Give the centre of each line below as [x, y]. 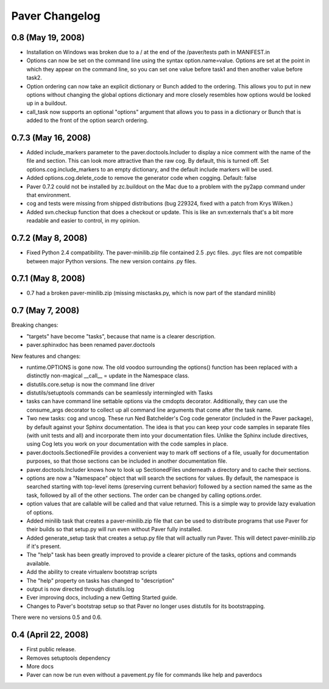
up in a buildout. [47, 103]
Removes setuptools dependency [69, 658]
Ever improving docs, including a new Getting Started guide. [102, 598]
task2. [34, 78]
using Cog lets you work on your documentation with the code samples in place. [127, 444]
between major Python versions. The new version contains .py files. [111, 261]
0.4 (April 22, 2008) [50, 635]
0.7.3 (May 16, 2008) [51, 138]
